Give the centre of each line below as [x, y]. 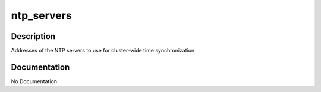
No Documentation [34, 81]
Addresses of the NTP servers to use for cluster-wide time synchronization [103, 51]
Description [33, 36]
